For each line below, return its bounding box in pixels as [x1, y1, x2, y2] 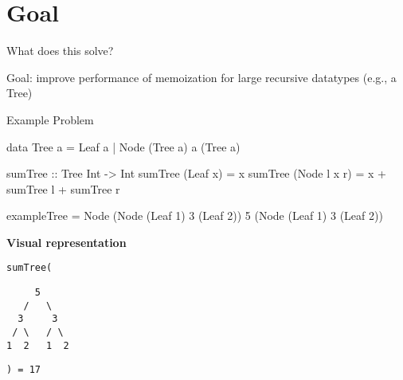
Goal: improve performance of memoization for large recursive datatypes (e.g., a [6, 69, 397, 85]
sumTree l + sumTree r [6, 180, 120, 197]
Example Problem [6, 111, 94, 127]
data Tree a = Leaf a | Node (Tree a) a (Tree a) [6, 138, 241, 155]
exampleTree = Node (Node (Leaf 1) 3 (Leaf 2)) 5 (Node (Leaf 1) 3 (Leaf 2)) [6, 207, 383, 224]
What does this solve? [6, 42, 114, 59]
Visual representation [6, 233, 127, 250]
